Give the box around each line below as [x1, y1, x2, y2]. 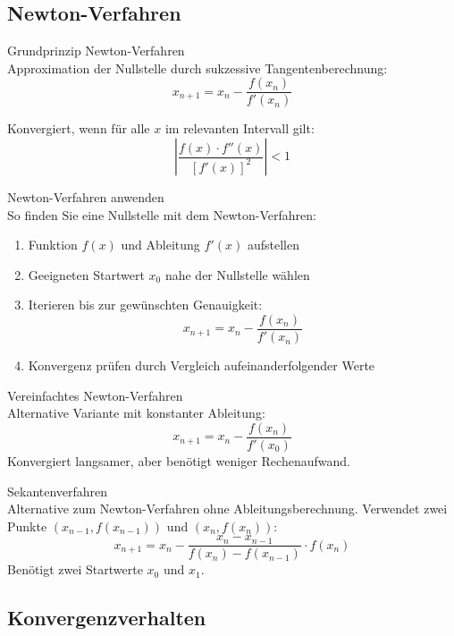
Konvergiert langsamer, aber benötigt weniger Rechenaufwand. [7, 451, 350, 470]
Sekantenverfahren [7, 481, 108, 500]
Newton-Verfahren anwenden [7, 188, 164, 207]
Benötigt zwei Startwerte [7, 560, 143, 579]
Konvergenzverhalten [7, 604, 206, 632]
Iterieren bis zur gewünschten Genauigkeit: [28, 295, 263, 314]
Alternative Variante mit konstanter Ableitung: [7, 403, 265, 422]
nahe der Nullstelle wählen [164, 265, 310, 284]
